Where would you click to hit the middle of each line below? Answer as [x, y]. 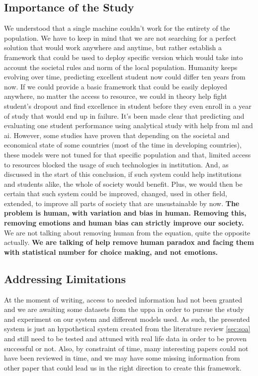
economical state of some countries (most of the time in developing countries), [123, 145]
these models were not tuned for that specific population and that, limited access [128, 154]
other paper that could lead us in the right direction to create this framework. [123, 367]
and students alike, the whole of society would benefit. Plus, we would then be [123, 184]
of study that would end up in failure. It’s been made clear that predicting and [124, 115]
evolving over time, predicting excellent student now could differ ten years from [125, 77]
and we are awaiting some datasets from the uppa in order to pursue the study [124, 309]
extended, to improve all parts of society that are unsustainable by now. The [122, 203]
